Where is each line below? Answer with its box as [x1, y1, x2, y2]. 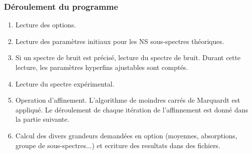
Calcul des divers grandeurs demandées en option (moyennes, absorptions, [15, 130, 237, 140]
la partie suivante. [15, 114, 69, 124]
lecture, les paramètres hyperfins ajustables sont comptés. [15, 62, 188, 72]
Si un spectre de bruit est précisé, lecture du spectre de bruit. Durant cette [15, 52, 241, 63]
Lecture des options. [15, 20, 76, 30]
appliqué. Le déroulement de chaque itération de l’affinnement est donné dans [15, 104, 249, 114]
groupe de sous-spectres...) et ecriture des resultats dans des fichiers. [15, 140, 221, 150]
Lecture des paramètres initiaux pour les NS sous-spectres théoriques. [15, 36, 224, 46]
